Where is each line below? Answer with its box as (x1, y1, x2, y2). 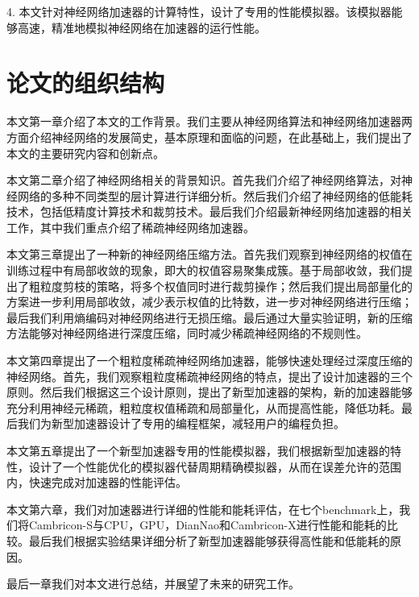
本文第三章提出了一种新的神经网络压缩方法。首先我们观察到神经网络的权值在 (6, 246, 413, 263)
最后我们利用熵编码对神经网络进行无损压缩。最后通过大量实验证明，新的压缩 (6, 309, 413, 325)
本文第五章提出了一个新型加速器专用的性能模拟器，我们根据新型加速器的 (6, 442, 390, 458)
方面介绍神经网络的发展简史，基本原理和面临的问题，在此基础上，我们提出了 (6, 128, 413, 145)
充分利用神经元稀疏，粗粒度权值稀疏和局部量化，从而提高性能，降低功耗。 (6, 399, 401, 416)
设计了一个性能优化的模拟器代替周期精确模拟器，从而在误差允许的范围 (28, 458, 401, 475)
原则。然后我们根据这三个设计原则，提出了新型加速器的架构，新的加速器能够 (6, 383, 413, 400)
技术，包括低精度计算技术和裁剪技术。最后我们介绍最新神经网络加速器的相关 (6, 203, 413, 220)
